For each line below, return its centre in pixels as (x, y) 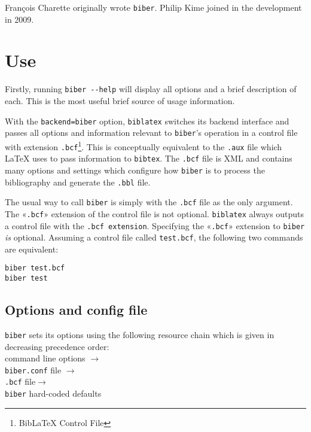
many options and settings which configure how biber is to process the (135, 170)
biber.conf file (33, 369)
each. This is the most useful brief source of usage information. (120, 101)
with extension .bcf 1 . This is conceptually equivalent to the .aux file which (144, 145)
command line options (45, 358)
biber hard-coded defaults (53, 393)
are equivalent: (32, 249)
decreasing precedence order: (57, 346)
